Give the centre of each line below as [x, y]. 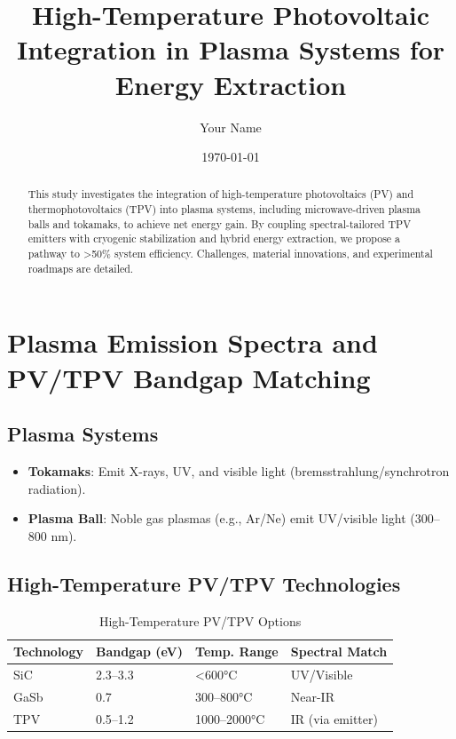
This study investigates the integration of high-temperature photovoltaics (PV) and [221, 194]
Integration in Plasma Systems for [231, 49]
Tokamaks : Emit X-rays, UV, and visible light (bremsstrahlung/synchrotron [239, 471]
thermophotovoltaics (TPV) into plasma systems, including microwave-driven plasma [224, 209]
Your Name [231, 127]
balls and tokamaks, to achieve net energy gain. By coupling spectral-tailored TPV [220, 223]
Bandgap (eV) [139, 652]
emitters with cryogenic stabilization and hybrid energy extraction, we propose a [214, 238]
